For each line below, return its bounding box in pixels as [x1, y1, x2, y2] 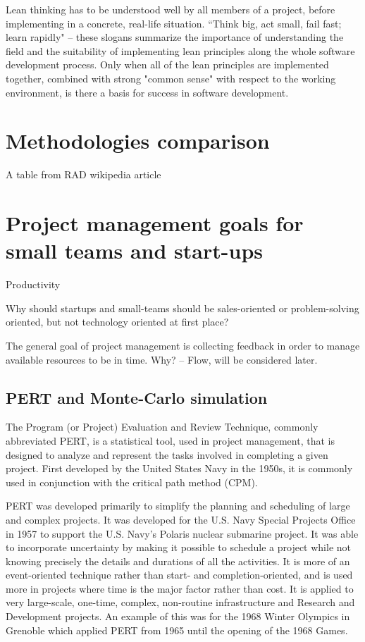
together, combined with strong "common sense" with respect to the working [6, 70, 336, 85]
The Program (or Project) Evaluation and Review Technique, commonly [6, 419, 318, 434]
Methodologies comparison [6, 126, 270, 155]
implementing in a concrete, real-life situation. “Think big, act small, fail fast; [6, 16, 342, 30]
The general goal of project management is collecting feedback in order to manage [6, 338, 360, 352]
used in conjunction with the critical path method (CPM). [6, 474, 258, 489]
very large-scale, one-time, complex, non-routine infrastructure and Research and [6, 595, 355, 610]
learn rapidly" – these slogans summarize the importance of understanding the [6, 30, 344, 44]
